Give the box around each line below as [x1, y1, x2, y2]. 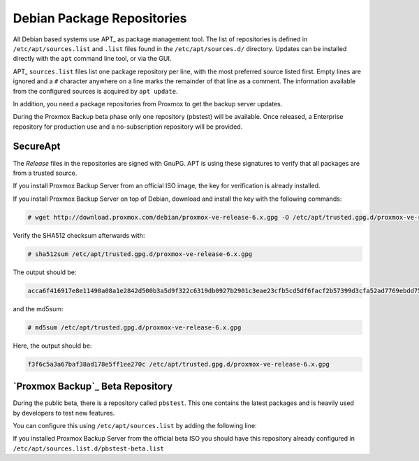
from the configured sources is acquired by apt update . [13, 87, 178, 95]
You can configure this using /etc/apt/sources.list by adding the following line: [13, 421, 258, 430]
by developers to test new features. [13, 409, 115, 417]
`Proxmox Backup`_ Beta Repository [13, 381, 173, 392]
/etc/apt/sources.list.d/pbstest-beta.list [13, 444, 164, 453]
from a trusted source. [13, 169, 78, 177]
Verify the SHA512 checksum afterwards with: [13, 231, 145, 239]
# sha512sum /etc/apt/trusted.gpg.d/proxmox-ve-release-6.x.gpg [27, 250, 253, 258]
